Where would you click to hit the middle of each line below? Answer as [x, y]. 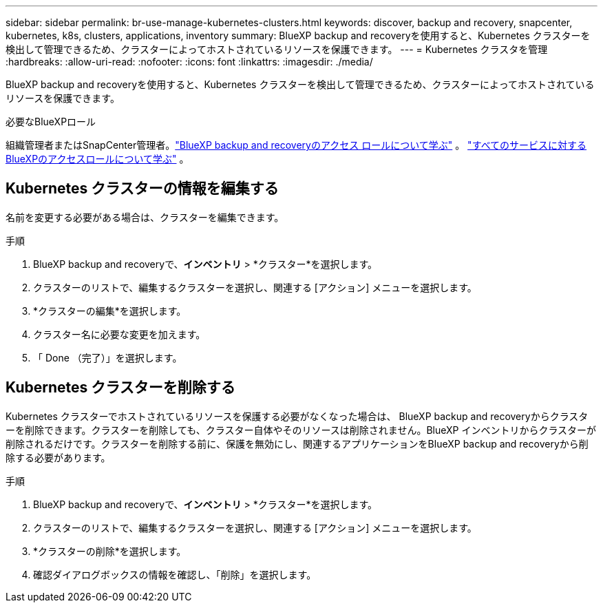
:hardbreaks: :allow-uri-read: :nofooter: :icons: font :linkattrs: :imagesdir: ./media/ [189, 62]
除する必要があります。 [58, 457]
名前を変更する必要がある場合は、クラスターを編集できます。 [145, 217]
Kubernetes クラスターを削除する [120, 388]
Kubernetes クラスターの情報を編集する [142, 189]
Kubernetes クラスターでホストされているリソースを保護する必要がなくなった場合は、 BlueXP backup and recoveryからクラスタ [297, 416]
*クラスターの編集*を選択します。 [110, 311]
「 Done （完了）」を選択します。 [108, 357]
